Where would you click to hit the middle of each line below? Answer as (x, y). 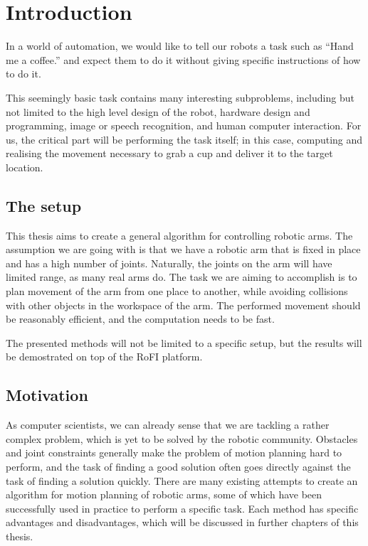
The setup (44, 205)
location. (25, 167)
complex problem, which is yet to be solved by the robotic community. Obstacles (182, 438)
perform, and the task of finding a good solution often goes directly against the (178, 466)
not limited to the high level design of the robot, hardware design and (158, 111)
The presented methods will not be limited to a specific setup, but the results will (184, 342)
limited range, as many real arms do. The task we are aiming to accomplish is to (182, 277)
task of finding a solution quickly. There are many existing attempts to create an (182, 480)
